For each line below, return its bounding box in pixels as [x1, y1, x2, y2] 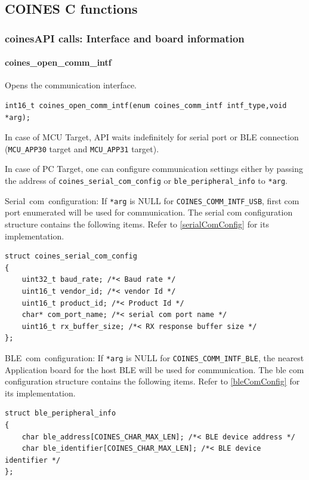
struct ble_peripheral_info [5, 409, 116, 418]
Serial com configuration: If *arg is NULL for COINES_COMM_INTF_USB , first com [5, 194, 299, 207]
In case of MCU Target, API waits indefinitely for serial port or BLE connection [5, 131, 299, 143]
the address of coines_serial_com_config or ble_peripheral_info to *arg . [5, 174, 288, 187]
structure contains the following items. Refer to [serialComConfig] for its [5, 217, 269, 230]
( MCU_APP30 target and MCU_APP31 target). [5, 142, 159, 155]
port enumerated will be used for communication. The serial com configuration [5, 206, 293, 219]
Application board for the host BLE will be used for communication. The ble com [5, 363, 304, 376]
